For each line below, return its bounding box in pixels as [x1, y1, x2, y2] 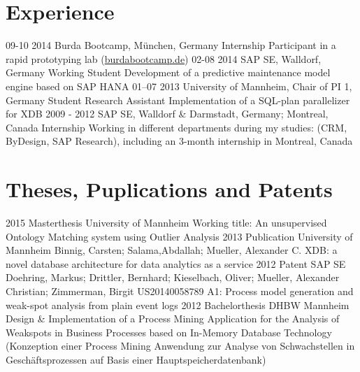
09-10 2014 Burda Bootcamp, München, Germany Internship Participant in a [6, 38, 336, 52]
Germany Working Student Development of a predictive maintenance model [6, 65, 331, 80]
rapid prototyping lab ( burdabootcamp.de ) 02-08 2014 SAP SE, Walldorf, [6, 51, 322, 66]
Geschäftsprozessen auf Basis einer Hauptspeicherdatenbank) [6, 352, 266, 366]
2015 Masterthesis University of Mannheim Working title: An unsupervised [6, 215, 327, 229]
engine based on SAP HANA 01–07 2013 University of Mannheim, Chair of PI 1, [6, 78, 352, 93]
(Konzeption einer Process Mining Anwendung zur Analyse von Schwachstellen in [6, 338, 355, 353]
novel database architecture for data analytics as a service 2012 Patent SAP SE [6, 256, 346, 271]
